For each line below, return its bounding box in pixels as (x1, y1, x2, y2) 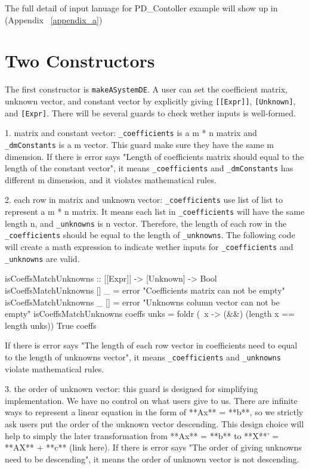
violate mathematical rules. (5, 362, 104, 375)
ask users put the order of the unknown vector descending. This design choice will (5, 417, 304, 430)
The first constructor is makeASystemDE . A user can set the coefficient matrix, (5, 83, 288, 95)
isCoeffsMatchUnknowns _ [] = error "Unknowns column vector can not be (5, 295, 280, 308)
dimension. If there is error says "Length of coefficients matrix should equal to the (5, 150, 304, 162)
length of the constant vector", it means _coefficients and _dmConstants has (5, 162, 293, 174)
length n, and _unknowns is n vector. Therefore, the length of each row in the (5, 217, 287, 229)
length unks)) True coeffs (5, 319, 97, 331)
